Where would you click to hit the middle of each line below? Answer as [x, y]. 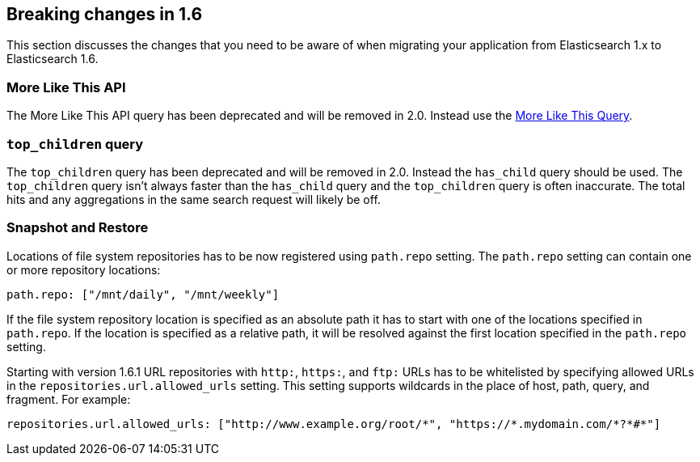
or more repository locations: [84, 269]
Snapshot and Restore [78, 228]
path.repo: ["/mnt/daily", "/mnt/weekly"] [143, 294]
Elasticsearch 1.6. [53, 59]
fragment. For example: [69, 399]
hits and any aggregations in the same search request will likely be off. [194, 199]
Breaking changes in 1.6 [105, 14]
